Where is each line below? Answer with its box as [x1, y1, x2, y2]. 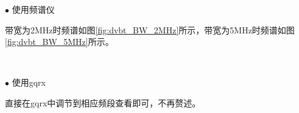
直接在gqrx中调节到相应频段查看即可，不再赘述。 [5, 96, 201, 109]
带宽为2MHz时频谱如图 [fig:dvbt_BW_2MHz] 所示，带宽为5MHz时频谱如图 [5, 23, 295, 36]
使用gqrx [12, 76, 46, 89]
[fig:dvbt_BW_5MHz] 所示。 [5, 35, 114, 48]
